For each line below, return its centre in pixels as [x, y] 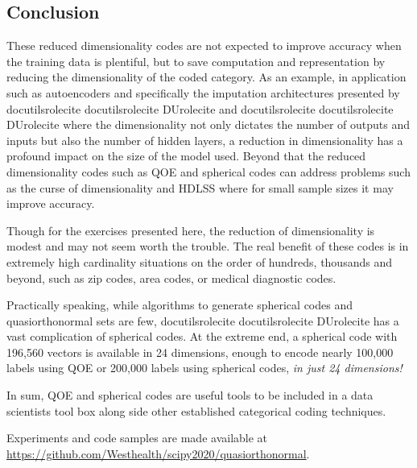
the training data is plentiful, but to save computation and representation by [196, 61]
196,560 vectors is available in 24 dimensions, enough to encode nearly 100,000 [200, 352]
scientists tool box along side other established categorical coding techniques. [196, 410]
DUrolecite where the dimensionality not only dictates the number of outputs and [208, 124]
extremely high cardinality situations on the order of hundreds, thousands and [199, 261]
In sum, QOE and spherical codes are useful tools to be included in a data [190, 395]
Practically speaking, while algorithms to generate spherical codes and [180, 305]
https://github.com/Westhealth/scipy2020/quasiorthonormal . [158, 453]
